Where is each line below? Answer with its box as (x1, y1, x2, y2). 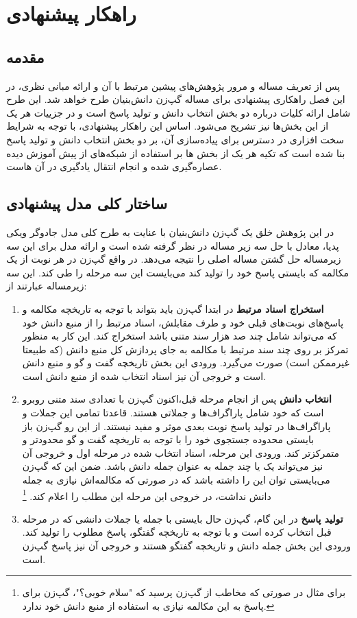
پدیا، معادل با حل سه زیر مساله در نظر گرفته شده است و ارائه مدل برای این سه (6, 238, 339, 252)
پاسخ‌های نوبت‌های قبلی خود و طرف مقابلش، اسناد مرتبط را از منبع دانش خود (22, 315, 344, 329)
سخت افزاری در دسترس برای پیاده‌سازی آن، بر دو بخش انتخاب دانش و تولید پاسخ (6, 132, 344, 146)
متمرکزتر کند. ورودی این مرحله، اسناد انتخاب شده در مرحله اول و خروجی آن (22, 445, 340, 460)
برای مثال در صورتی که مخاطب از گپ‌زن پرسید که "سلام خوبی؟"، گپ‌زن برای (22, 585, 346, 599)
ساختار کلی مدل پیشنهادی (6, 193, 168, 214)
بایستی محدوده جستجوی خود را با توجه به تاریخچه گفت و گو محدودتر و (22, 432, 315, 447)
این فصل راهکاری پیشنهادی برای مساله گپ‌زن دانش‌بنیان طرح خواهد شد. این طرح (6, 92, 345, 106)
